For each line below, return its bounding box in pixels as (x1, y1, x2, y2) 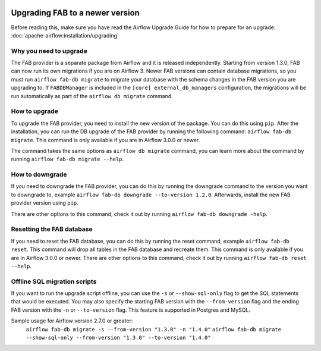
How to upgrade (11, 107, 59, 115)
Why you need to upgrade (11, 46, 87, 55)
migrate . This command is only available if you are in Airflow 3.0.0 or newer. (11, 136, 200, 143)
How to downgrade (11, 170, 68, 178)
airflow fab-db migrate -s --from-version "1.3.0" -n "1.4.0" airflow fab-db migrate (26, 326, 282, 333)
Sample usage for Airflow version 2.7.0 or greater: (11, 317, 133, 324)
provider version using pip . (11, 199, 78, 206)
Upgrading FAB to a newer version (11, 8, 140, 18)
